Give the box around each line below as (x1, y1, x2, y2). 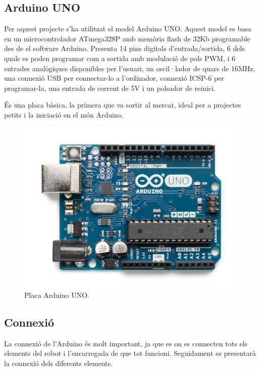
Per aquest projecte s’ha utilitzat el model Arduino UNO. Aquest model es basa (4, 23, 251, 34)
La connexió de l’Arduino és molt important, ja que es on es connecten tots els (4, 338, 248, 348)
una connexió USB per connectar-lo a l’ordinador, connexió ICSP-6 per (4, 73, 224, 83)
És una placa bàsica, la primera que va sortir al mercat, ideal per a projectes (4, 99, 241, 110)
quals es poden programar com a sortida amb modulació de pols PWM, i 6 (4, 52, 235, 63)
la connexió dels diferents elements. (4, 357, 113, 368)
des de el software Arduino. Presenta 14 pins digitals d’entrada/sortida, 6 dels (4, 43, 245, 54)
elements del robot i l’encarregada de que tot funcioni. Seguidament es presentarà (4, 348, 256, 358)
